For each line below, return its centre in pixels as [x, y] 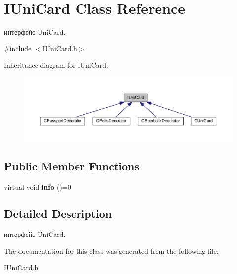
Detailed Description [58, 214]
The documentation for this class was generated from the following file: [111, 251]
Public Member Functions [72, 166]
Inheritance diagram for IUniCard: [56, 65]
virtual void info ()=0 [38, 187]
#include [18, 48]
